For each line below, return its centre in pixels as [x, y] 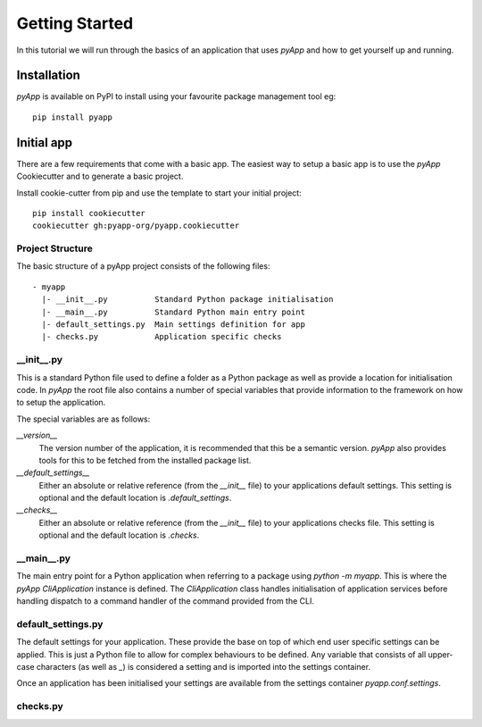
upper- [441, 654]
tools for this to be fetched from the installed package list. [145, 460]
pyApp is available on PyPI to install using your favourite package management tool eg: [176, 96]
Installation [48, 75]
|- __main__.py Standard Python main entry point [173, 312]
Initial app [45, 142]
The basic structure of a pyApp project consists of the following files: [143, 266]
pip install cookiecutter [89, 213]
